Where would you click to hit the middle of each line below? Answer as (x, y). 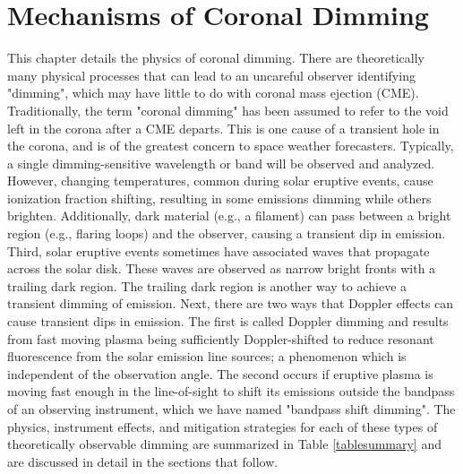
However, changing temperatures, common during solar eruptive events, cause (220, 181)
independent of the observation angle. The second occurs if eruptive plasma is (220, 373)
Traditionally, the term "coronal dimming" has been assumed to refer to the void (228, 110)
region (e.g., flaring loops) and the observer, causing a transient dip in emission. (227, 233)
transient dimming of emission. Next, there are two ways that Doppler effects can (231, 303)
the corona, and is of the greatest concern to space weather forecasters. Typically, (231, 146)
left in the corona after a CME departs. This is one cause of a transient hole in (223, 128)
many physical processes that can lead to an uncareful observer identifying (211, 75)
